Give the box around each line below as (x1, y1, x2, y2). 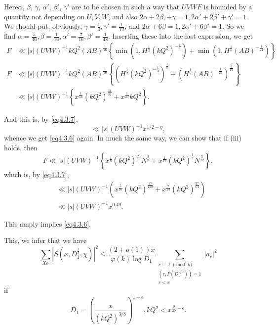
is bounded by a (203, 1, 252, 11)
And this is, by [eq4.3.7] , (4, 114, 78, 124)
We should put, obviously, (4, 21, 82, 31)
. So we (222, 21, 244, 31)
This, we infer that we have (4, 235, 87, 245)
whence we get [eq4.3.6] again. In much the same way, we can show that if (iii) (4, 133, 241, 143)
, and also (108, 11, 138, 21)
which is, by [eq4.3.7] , (4, 169, 69, 180)
